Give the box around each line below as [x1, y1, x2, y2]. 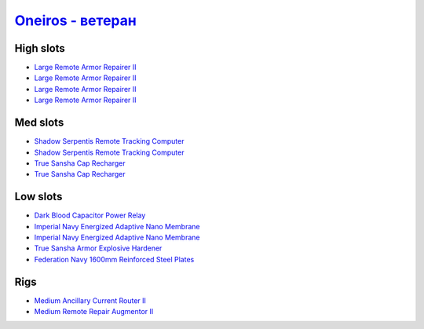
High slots [14, 42, 66, 55]
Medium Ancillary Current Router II [34, 295, 147, 305]
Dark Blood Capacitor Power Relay [34, 210, 146, 220]
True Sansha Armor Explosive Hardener [34, 243, 163, 253]
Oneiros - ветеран [14, 12, 137, 29]
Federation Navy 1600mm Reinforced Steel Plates [34, 254, 195, 264]
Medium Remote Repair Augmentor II [34, 307, 154, 316]
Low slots [14, 190, 63, 203]
